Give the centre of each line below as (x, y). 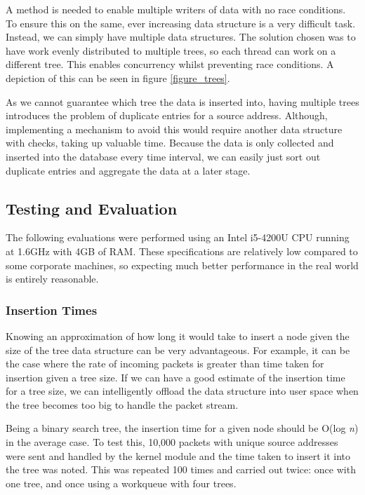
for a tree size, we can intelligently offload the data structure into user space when (182, 391)
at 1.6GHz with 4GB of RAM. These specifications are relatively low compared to (182, 251)
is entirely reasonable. (52, 279)
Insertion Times (52, 310)
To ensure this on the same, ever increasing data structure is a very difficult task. (181, 23)
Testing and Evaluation (92, 208)
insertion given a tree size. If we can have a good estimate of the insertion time (175, 377)
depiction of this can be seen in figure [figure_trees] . (118, 77)
